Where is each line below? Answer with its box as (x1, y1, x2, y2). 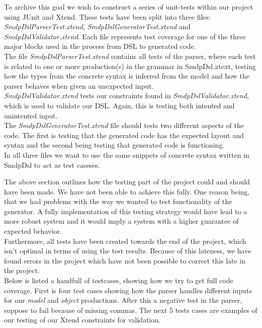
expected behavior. (4, 226, 62, 236)
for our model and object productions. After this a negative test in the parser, (4, 295, 242, 305)
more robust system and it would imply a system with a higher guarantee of (4, 216, 239, 226)
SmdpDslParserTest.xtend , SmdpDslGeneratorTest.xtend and (4, 21, 191, 32)
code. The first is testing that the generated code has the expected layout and (4, 129, 244, 140)
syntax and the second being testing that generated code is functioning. (4, 140, 225, 150)
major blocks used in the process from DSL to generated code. (4, 41, 196, 51)
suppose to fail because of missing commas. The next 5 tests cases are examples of (4, 304, 257, 315)
